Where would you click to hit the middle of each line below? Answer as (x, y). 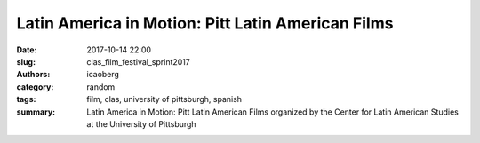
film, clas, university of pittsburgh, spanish (164, 99)
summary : (36, 112)
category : (35, 87)
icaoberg (103, 75)
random (101, 87)
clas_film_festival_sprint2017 (138, 61)
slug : (26, 61)
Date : (27, 50)
